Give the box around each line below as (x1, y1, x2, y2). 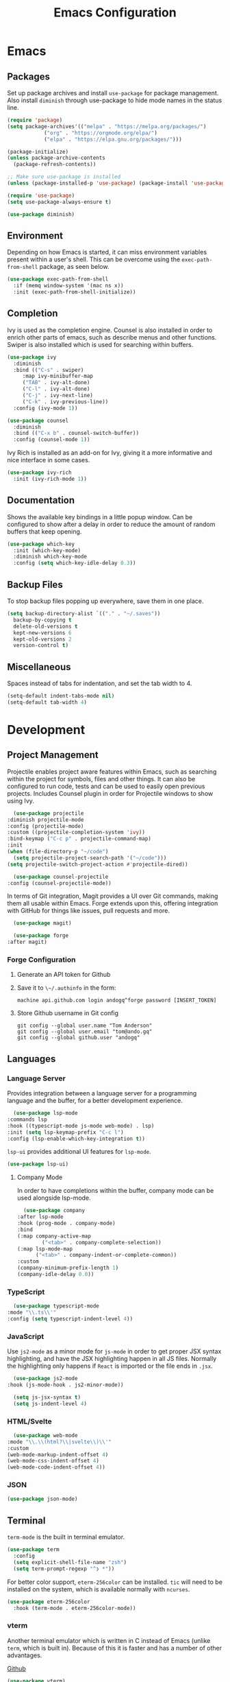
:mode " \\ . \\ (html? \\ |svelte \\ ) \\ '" (7, 1438, 112, 1445)
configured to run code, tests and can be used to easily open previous (7, 782, 205, 790)
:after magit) (7, 938, 48, 946)
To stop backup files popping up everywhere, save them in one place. (7, 597, 204, 605)
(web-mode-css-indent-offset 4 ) (7, 1458, 99, 1465)
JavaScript (7, 1331, 44, 1341)
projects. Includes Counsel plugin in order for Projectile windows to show (7, 789, 214, 797)
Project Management (7, 749, 99, 761)
